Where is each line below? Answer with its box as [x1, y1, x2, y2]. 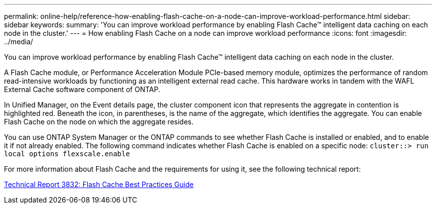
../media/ [4, 37, 33, 46]
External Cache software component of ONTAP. [4, 85, 160, 94]
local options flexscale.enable [4, 150, 130, 158]
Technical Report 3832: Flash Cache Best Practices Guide [4, 180, 194, 189]
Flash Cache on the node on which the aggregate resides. [4, 117, 194, 126]
